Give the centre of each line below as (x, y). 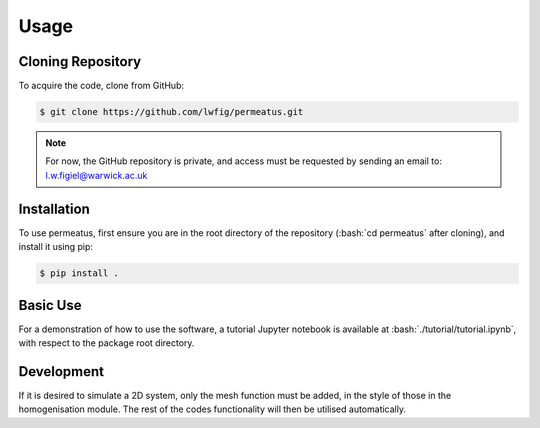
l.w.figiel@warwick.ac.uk (96, 175)
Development (61, 371)
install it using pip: (56, 247)
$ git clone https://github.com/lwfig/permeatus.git (171, 112)
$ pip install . (79, 273)
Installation (54, 208)
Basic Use (50, 305)
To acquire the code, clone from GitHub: (101, 86)
